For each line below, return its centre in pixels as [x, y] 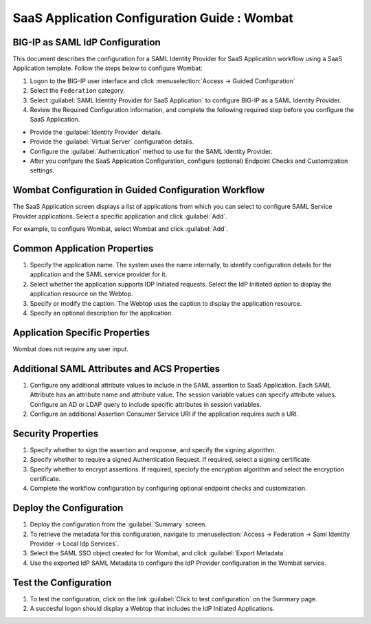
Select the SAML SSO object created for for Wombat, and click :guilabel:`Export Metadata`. [158, 553]
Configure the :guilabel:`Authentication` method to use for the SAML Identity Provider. [151, 151]
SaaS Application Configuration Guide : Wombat [153, 18]
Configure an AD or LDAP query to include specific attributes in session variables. [146, 404]
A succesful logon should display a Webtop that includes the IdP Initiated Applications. [152, 609]
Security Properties [56, 433]
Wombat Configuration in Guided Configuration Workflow [139, 190]
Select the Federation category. [77, 91]
